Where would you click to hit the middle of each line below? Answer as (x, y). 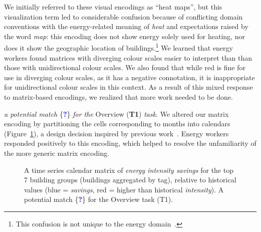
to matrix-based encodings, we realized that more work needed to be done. (118, 97)
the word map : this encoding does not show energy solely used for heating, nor (124, 36)
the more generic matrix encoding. (57, 153)
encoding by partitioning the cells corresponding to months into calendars (117, 124)
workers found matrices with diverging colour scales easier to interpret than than (128, 57)
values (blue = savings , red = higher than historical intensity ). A (124, 189)
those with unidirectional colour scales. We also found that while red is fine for (125, 67)
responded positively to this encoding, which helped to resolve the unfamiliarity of (130, 143)
